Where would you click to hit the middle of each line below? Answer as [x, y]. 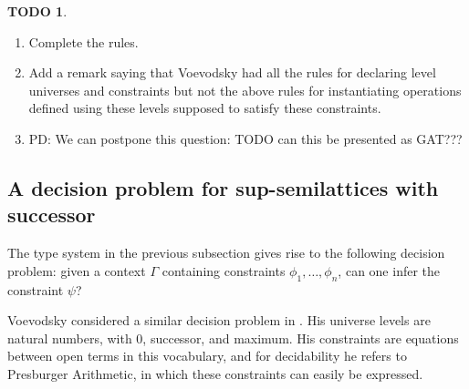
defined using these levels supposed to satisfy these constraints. [205, 108]
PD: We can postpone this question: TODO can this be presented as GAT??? [245, 138]
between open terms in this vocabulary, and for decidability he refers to [207, 356]
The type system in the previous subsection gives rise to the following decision [226, 253]
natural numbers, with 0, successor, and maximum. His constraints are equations [233, 338]
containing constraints [224, 270]
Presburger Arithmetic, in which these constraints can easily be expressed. [215, 373]
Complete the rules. [83, 41]
